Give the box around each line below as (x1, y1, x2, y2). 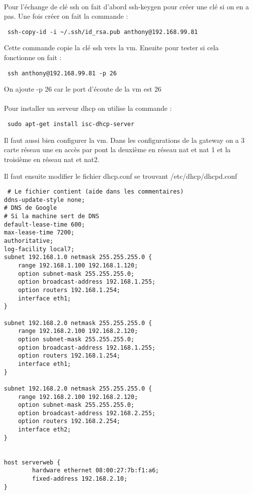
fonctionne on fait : (4, 52, 62, 63)
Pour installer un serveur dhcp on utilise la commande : (4, 103, 172, 113)
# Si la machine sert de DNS (4, 213, 99, 220)
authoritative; (4, 237, 54, 245)
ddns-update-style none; (4, 196, 85, 203)
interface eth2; (18, 426, 71, 433)
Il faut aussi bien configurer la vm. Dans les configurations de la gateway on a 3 (4, 134, 245, 145)
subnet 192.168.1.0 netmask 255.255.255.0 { (4, 254, 152, 261)
